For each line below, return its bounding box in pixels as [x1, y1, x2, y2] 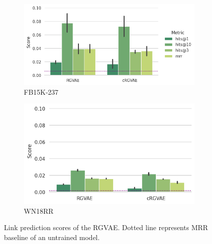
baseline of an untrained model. [4, 232, 100, 242]
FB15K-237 [24, 86, 59, 97]
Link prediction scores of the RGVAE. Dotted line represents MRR [4, 222, 208, 233]
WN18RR [24, 205, 54, 216]
